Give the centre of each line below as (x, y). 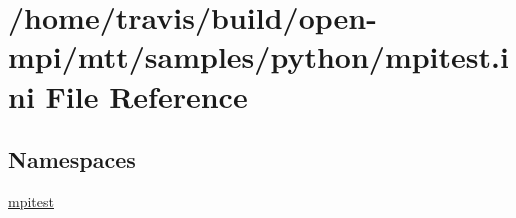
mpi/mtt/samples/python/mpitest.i (258, 56)
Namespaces (72, 159)
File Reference (146, 95)
